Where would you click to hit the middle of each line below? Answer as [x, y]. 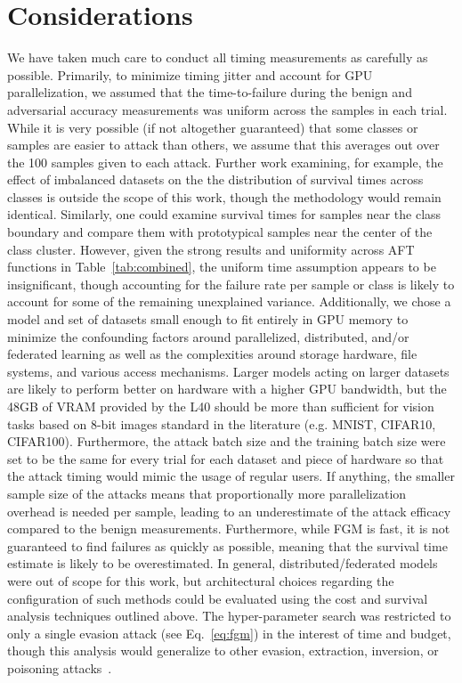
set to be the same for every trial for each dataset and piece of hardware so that [226, 458]
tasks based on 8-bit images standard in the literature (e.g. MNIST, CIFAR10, [222, 423]
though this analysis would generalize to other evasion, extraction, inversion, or [223, 650]
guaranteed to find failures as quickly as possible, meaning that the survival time [227, 545]
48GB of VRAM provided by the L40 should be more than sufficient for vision [221, 406]
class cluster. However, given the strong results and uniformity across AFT [211, 249]
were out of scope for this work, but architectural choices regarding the [201, 580]
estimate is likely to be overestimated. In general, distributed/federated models [223, 563]
